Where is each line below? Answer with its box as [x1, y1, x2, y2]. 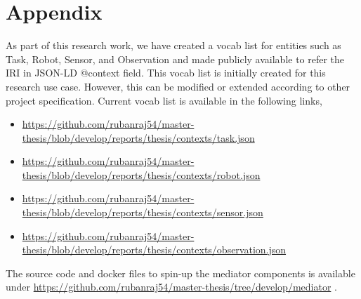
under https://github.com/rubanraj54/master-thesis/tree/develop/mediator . [6, 279, 337, 294]
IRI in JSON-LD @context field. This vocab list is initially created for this [6, 65, 326, 80]
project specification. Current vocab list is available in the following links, [6, 93, 322, 107]
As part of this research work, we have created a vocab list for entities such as [6, 38, 341, 53]
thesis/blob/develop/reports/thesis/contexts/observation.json [22, 242, 287, 257]
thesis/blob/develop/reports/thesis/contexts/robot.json [22, 167, 261, 182]
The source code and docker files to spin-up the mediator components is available [6, 265, 355, 280]
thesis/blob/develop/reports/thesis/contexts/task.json [22, 130, 255, 145]
